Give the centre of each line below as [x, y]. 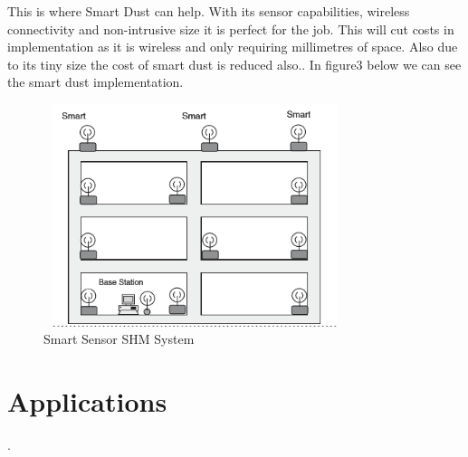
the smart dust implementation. [96, 82]
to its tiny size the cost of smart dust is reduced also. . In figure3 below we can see [234, 64]
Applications [87, 401]
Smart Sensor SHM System [119, 339]
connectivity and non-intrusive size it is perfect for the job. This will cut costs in [231, 29]
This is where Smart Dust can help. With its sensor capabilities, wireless [209, 11]
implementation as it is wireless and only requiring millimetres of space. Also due [233, 47]
